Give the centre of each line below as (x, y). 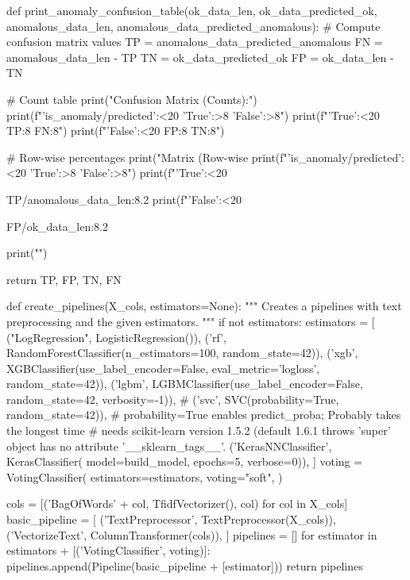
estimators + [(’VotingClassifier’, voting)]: (108, 550)
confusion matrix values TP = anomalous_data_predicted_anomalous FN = (195, 42)
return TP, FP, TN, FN (64, 279)
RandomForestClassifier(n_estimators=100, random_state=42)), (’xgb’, (182, 353)
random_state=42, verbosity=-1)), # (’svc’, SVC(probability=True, (173, 399)
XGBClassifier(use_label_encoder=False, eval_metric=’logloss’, (163, 368)
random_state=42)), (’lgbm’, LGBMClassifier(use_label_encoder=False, (185, 384)
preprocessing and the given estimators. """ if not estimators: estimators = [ (191, 321)
